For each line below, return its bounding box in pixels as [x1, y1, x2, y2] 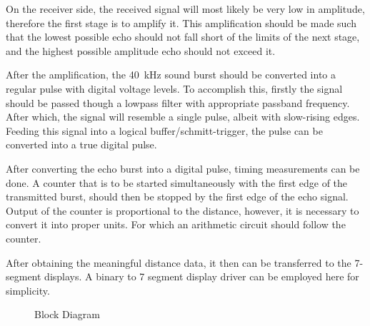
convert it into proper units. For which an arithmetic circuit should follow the [6, 217, 346, 232]
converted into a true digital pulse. [6, 137, 157, 152]
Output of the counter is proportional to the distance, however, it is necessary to [6, 203, 359, 218]
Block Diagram [34, 307, 100, 322]
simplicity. [6, 282, 50, 297]
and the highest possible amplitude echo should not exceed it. [6, 43, 276, 58]
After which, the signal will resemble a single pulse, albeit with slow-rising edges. [6, 109, 360, 124]
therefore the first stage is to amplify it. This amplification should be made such [6, 15, 356, 30]
